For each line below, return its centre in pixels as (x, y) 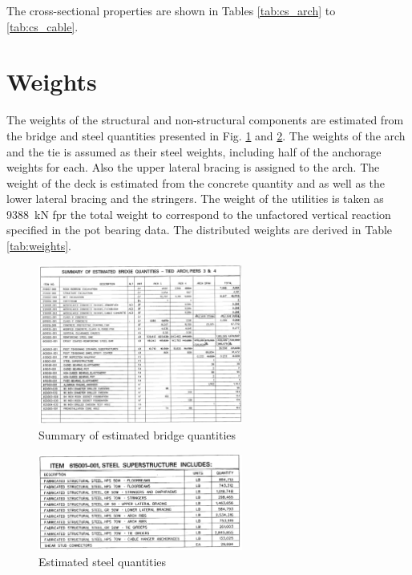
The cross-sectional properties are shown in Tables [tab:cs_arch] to (171, 10)
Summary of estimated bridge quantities (137, 435)
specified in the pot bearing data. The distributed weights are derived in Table (200, 230)
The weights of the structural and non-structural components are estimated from (205, 120)
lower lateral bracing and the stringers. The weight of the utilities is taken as (195, 198)
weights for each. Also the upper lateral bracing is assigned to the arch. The (193, 167)
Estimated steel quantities (103, 561)
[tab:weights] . (39, 246)
